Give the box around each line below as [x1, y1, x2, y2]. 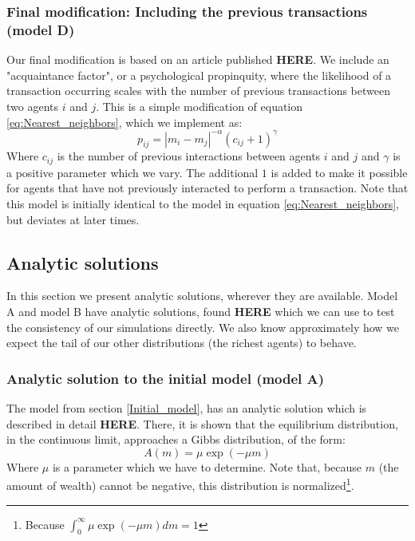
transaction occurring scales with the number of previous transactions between [6, 82, 390, 99]
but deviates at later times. [6, 211, 140, 227]
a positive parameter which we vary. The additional [6, 164, 259, 180]
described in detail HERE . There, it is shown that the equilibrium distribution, [6, 415, 398, 432]
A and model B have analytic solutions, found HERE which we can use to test [6, 303, 395, 320]
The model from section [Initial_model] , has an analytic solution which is [6, 400, 367, 417]
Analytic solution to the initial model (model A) [6, 368, 325, 388]
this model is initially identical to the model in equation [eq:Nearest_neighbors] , [6, 195, 399, 212]
